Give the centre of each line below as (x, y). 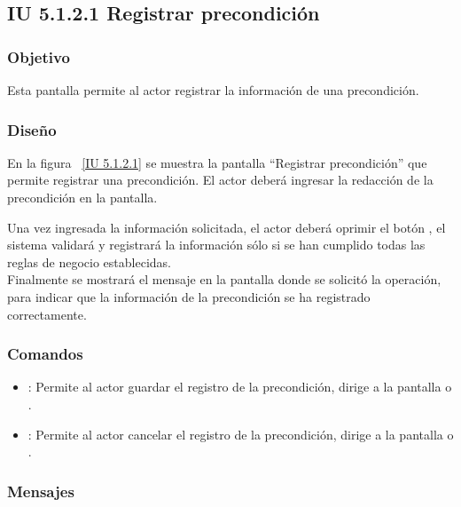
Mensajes (41, 491)
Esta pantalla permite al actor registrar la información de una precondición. (213, 90)
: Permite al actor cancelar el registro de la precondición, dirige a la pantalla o (241, 434)
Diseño (32, 129)
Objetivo (39, 56)
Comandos (45, 354)
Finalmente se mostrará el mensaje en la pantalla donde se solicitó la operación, (224, 279)
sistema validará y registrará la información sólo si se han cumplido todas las (216, 245)
